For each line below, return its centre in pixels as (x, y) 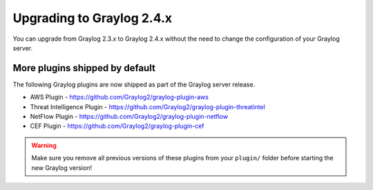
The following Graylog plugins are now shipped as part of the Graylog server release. (134, 84)
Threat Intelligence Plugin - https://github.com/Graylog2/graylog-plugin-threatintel (147, 106)
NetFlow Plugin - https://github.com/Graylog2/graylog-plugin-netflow (129, 117)
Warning (44, 145)
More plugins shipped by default (84, 68)
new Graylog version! (62, 168)
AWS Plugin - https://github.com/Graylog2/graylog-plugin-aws (119, 97)
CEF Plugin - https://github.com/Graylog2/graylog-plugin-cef (117, 126)
